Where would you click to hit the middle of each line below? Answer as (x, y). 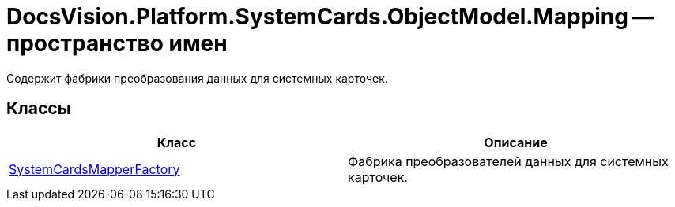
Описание (516, 142)
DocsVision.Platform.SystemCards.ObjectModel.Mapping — (330, 17)
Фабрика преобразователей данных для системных (508, 161)
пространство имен (117, 43)
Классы (39, 109)
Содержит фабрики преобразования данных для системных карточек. (197, 78)
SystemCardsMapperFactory (94, 169)
